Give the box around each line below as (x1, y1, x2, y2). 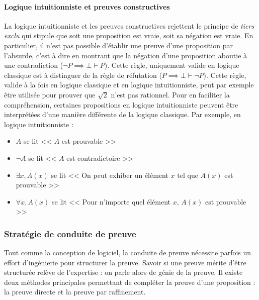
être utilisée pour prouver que (4, 89, 96, 99)
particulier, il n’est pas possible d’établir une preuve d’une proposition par (4, 40, 233, 50)
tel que (177, 169, 198, 180)
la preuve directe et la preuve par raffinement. (4, 286, 146, 297)
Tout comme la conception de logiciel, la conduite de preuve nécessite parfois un (4, 247, 251, 258)
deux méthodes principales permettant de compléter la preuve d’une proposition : (4, 276, 255, 287)
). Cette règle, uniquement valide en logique (104, 60, 239, 70)
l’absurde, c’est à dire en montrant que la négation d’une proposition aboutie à (4, 50, 247, 60)
